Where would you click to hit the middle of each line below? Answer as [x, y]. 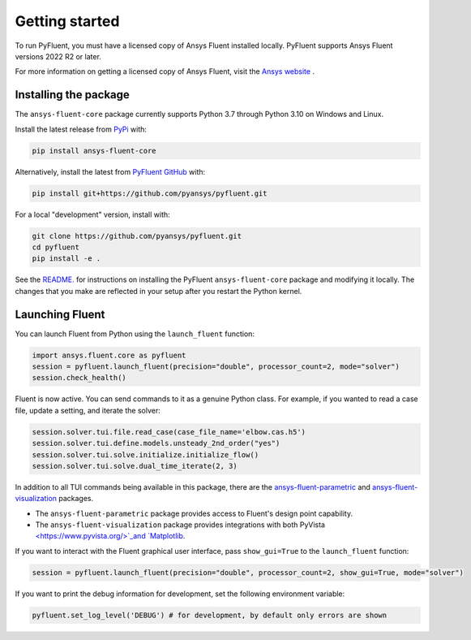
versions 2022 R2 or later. [58, 56]
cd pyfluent [56, 247]
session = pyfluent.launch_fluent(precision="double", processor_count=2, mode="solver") [216, 366]
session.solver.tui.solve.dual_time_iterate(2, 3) [135, 466]
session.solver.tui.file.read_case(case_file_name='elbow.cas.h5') [169, 432]
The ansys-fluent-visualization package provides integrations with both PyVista [180, 525]
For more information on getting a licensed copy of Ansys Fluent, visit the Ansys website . [165, 71]
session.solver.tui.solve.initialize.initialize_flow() [146, 454]
